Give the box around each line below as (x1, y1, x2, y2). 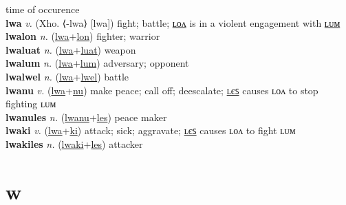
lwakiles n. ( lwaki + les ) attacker (6, 136, 143, 151)
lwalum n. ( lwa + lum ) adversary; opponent (6, 56, 189, 70)
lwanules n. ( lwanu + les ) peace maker (6, 109, 167, 124)
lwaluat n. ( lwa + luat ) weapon (6, 42, 136, 56)
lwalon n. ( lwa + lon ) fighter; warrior (6, 29, 160, 43)
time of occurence (6, 2, 80, 16)
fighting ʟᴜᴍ (6, 96, 56, 111)
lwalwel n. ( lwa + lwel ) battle (6, 69, 129, 83)
